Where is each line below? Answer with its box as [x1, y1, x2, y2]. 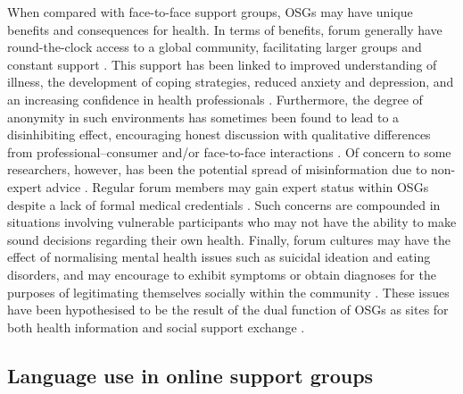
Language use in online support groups [7, 361, 374, 389]
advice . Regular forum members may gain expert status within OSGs [45, 177, 429, 196]
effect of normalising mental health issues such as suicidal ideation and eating [7, 247, 431, 266]
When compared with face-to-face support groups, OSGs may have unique [7, 3, 413, 21]
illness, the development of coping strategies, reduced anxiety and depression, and [7, 72, 454, 91]
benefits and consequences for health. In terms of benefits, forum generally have [7, 20, 442, 38]
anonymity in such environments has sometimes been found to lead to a [7, 107, 400, 126]
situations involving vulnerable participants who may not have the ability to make [7, 213, 457, 231]
